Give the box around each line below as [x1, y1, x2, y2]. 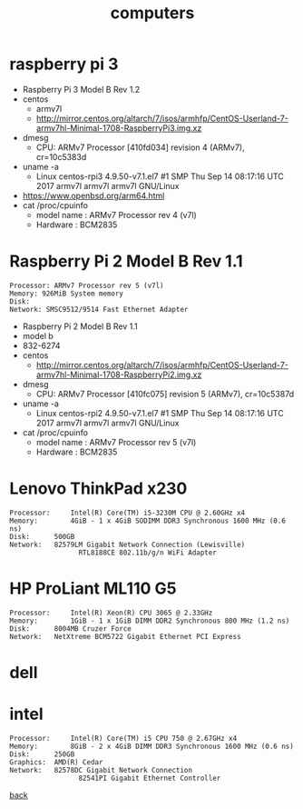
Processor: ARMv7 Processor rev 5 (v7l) [9, 281, 165, 290]
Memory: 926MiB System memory [9, 289, 124, 298]
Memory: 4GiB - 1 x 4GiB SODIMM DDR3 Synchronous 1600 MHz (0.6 [9, 516, 286, 525]
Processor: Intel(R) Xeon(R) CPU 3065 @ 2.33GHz [9, 608, 213, 617]
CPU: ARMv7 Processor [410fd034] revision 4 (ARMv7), [35, 142, 245, 153]
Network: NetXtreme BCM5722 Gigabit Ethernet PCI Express [9, 632, 242, 641]
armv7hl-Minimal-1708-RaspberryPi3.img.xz [35, 122, 202, 134]
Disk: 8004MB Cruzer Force [9, 624, 132, 634]
